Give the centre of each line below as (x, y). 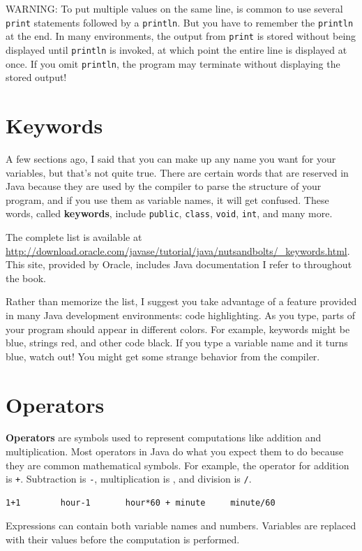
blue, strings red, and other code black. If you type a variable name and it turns (177, 343)
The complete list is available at (74, 236)
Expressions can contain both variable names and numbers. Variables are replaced (181, 526)
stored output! (36, 77)
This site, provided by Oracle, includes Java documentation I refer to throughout (179, 264)
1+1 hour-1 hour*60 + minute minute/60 (141, 502)
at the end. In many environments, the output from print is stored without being (181, 36)
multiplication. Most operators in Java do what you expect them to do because (175, 451)
